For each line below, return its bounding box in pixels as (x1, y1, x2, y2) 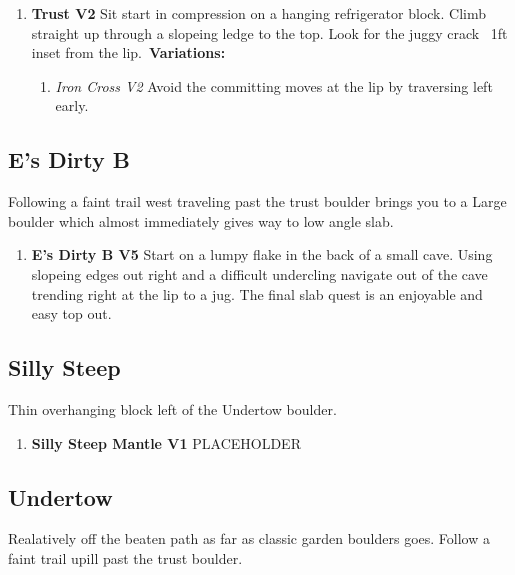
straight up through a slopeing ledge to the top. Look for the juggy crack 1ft (31, 22, 508, 43)
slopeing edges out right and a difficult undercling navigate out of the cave (31, 263, 488, 284)
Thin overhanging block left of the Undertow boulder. (8, 398, 337, 419)
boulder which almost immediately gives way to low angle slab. (8, 210, 394, 231)
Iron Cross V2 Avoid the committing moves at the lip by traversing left (55, 75, 493, 96)
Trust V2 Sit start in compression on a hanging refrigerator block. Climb (31, 3, 486, 23)
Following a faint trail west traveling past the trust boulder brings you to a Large (8, 191, 507, 212)
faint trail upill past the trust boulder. (8, 547, 243, 568)
